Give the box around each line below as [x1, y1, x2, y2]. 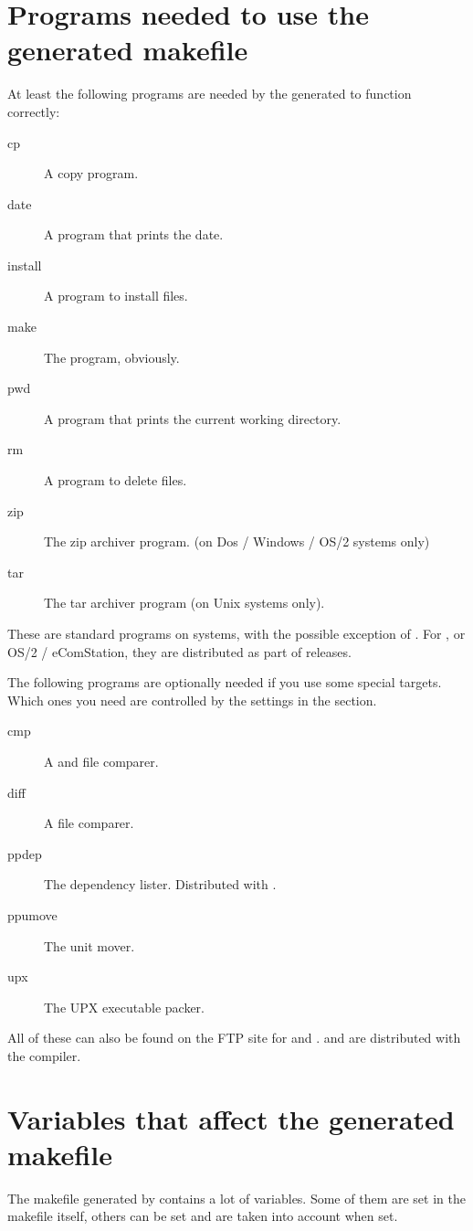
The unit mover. [44, 936, 135, 955]
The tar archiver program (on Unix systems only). [44, 593, 325, 612]
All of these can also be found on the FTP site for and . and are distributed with [7, 1028, 461, 1047]
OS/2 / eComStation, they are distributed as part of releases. [7, 642, 352, 661]
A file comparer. [44, 813, 134, 833]
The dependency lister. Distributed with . [44, 875, 277, 894]
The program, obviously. [44, 347, 180, 366]
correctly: [7, 101, 60, 121]
